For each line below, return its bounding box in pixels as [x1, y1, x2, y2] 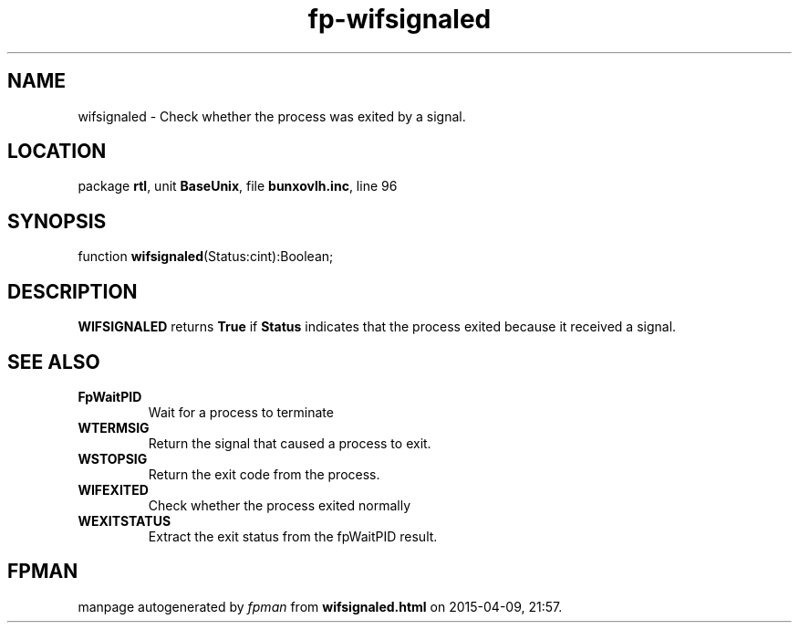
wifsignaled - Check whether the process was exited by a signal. [78, 108, 466, 124]
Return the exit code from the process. [148, 466, 380, 482]
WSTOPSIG [78, 450, 148, 467]
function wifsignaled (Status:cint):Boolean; [78, 248, 334, 265]
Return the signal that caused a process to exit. [148, 435, 431, 451]
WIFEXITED [78, 481, 149, 498]
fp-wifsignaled [307, 4, 492, 35]
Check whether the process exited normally [148, 497, 411, 513]
